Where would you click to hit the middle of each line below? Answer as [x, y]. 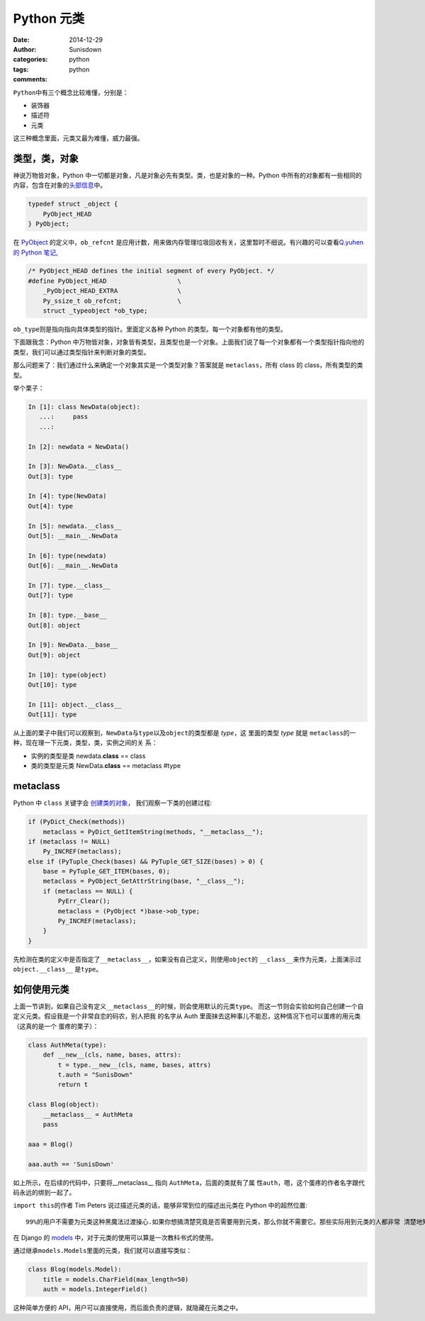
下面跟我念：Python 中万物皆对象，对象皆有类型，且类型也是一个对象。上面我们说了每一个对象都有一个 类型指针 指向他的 [189, 342]
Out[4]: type [51, 506]
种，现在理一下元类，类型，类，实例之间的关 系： [85, 743]
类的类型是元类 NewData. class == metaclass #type [106, 766]
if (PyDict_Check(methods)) [76, 822]
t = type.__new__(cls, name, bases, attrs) [135, 1065]
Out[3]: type [51, 476]
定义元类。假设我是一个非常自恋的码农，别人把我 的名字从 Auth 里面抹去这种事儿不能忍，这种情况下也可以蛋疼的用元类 [187, 1016]
